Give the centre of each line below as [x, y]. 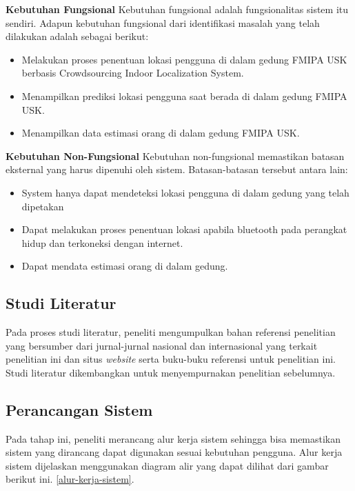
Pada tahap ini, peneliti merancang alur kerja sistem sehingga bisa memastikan [173, 438]
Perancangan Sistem [79, 409]
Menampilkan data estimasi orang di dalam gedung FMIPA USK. [161, 133]
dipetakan [43, 206]
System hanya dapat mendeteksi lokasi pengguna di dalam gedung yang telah [185, 192]
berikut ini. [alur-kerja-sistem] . [70, 479]
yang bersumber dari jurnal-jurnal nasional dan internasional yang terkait [162, 345]
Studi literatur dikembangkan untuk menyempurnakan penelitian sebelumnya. [171, 372]
